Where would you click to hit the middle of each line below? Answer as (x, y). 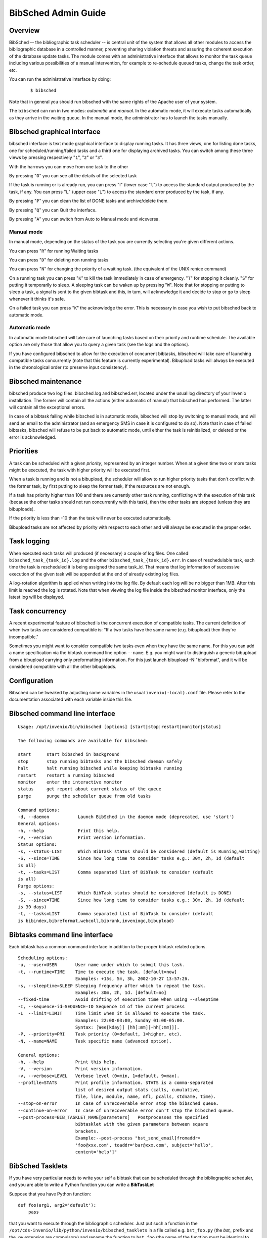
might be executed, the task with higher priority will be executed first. (80, 470)
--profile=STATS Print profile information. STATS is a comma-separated (116, 1083)
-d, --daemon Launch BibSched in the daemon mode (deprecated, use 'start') (126, 817)
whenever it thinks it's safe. (37, 299)
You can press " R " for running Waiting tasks (54, 251)
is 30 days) (32, 907)
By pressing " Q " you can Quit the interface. (53, 210)
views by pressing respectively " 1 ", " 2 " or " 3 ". (56, 157)
